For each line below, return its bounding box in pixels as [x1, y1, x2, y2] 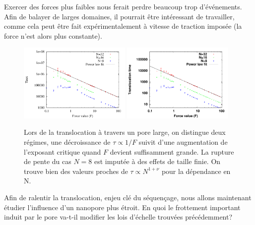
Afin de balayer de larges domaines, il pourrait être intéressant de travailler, [4, 11, 235, 21]
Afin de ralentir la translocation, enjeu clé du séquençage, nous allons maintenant [4, 192, 252, 202]
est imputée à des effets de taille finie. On [94, 156, 221, 167]
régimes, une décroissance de [24, 137, 111, 147]
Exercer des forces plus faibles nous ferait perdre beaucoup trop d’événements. [4, 1, 242, 11]
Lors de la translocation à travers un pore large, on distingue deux [24, 127, 226, 137]
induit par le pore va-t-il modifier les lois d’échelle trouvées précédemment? [4, 212, 233, 222]
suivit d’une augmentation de [138, 137, 228, 147]
